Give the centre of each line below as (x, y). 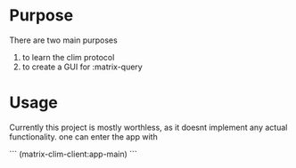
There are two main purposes (63, 40)
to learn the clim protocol (68, 57)
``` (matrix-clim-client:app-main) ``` (74, 154)
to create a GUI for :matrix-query (82, 67)
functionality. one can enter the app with (83, 136)
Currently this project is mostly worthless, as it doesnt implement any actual (148, 127)
